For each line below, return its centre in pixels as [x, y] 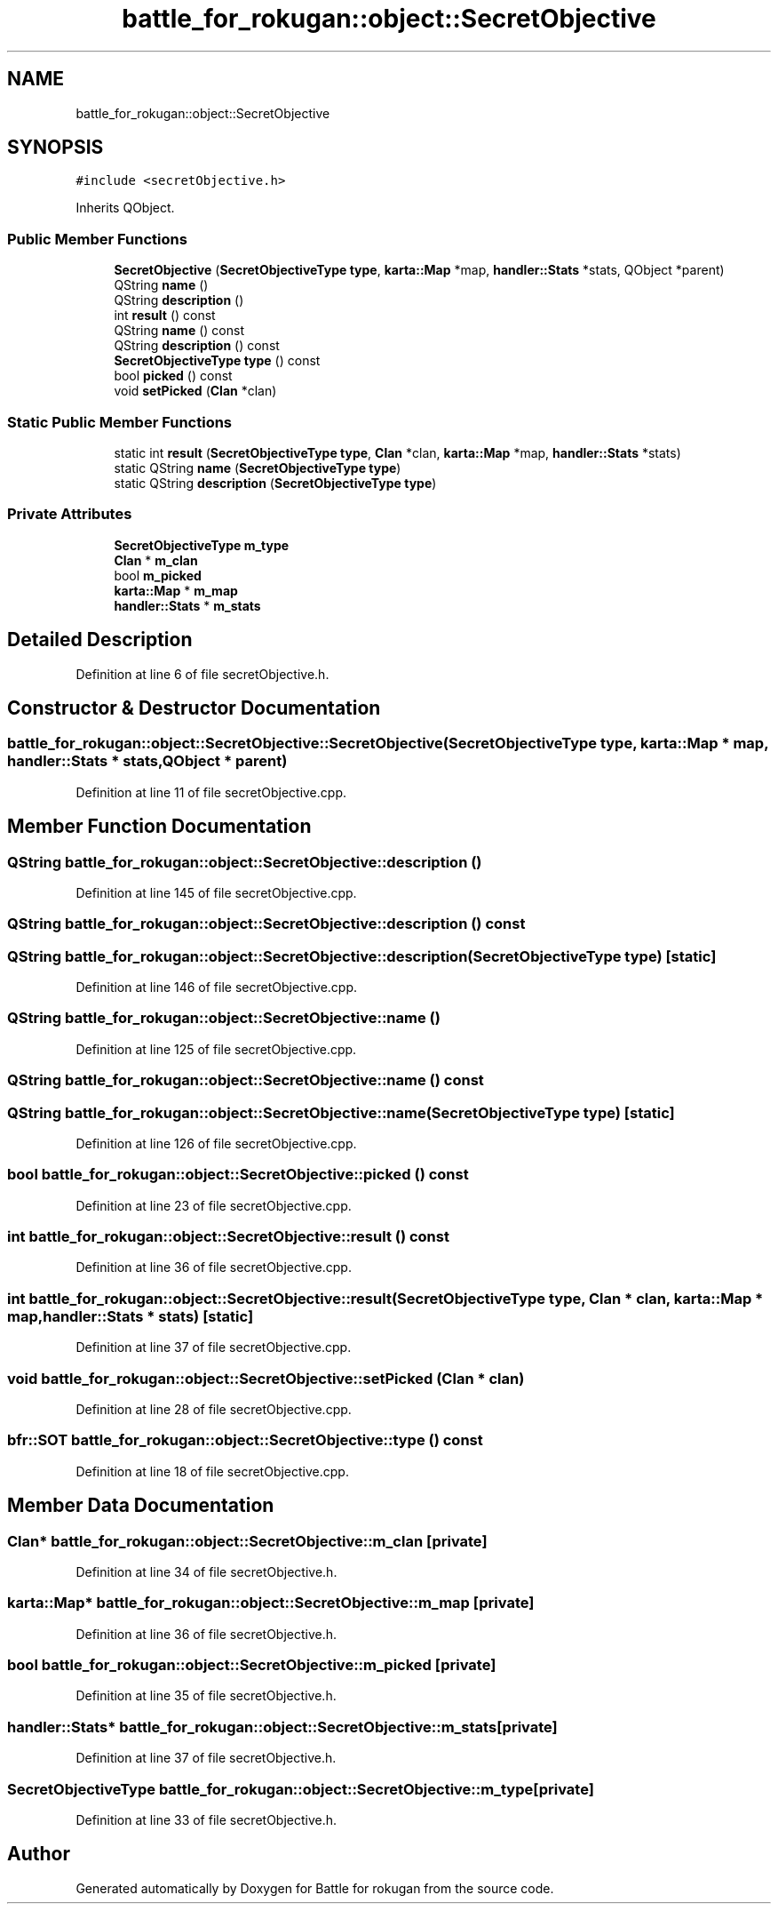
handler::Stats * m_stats [187, 605]
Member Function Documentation [159, 827]
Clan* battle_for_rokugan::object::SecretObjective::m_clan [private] [247, 1541]
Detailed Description [100, 640]
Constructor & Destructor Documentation [194, 708]
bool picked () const [173, 376]
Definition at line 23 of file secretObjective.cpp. [214, 1205]
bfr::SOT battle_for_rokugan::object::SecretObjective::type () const [245, 1440]
